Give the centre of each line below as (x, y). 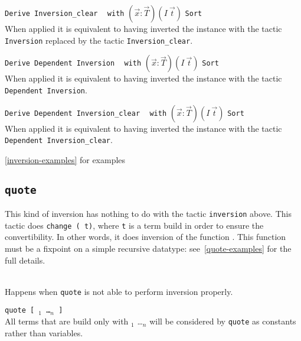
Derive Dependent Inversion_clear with (86, 113)
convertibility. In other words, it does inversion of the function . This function (145, 237)
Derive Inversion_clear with (65, 14)
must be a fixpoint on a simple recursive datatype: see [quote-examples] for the (148, 249)
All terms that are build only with (67, 321)
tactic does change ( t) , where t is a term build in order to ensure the (134, 225)
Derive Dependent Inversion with (73, 64)
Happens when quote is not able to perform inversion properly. (119, 291)
